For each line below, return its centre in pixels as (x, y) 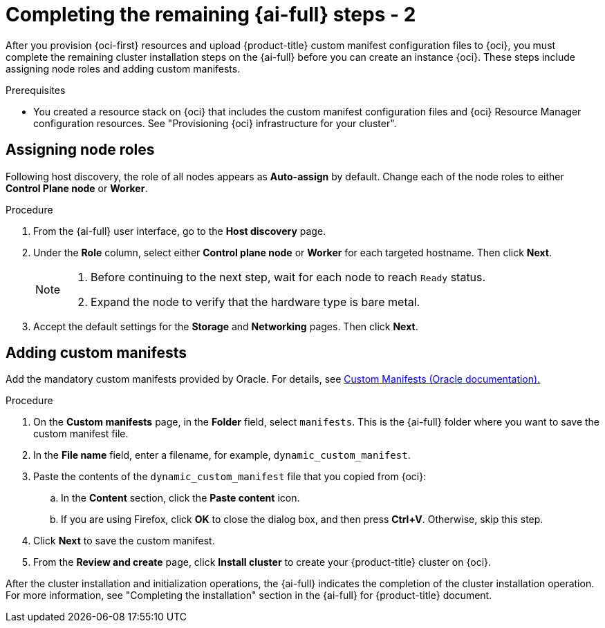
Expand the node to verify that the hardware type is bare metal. (255, 302)
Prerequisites (36, 90)
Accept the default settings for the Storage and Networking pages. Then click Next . (226, 326)
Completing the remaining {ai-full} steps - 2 (211, 15)
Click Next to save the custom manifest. (124, 541)
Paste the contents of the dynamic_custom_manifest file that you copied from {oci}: (230, 477)
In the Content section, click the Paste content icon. (180, 498)
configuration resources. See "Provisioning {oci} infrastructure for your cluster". (215, 123)
